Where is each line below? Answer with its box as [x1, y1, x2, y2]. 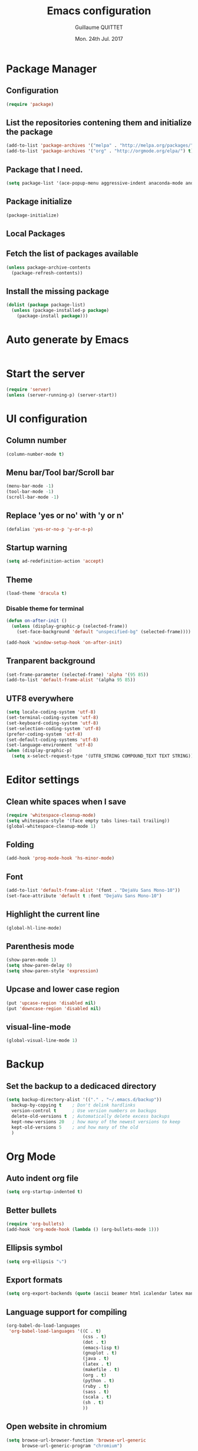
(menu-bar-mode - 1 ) [6, 483, 54, 489]
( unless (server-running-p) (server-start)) [6, 392, 117, 398]
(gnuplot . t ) [82, 1350, 117, 1356]
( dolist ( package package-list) [6, 302, 85, 308]
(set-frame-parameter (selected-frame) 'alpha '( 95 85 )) [6, 672, 149, 678]
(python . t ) [82, 1378, 115, 1384]
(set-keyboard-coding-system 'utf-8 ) [6, 720, 99, 726]
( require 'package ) [6, 101, 54, 107]
